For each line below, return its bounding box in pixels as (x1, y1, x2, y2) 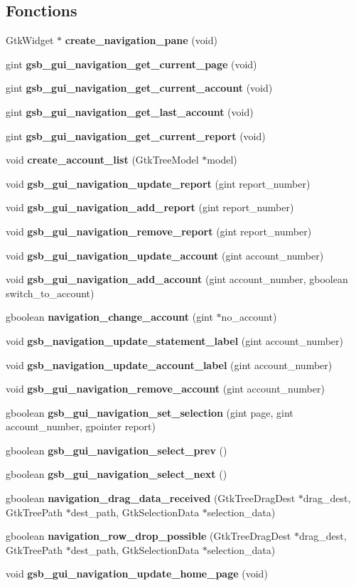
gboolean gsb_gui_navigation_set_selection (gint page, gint (6, 405, 293, 420)
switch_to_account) (6, 285, 95, 300)
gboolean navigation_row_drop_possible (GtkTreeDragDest (6, 528, 291, 543)
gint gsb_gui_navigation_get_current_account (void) (6, 80, 273, 95)
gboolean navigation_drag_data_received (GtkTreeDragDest (6, 491, 296, 506)
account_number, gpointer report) (6, 419, 156, 434)
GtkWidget (6, 33, 54, 48)
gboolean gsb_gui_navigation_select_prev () (6, 442, 227, 457)
